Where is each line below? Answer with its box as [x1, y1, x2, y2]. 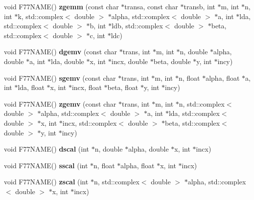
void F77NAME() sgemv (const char [4, 72, 116, 83]
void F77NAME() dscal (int [4, 144, 89, 154]
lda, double [51, 56, 84, 66]
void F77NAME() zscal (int [4, 177, 89, 187]
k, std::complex [18, 11, 64, 21]
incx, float [71, 82, 102, 92]
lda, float [18, 82, 45, 92]
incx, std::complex [62, 117, 117, 128]
